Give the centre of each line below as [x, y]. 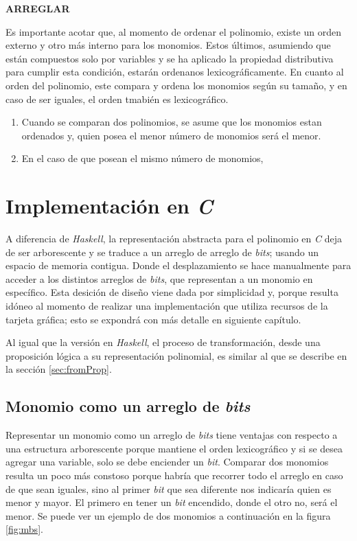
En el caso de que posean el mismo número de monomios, [142, 158]
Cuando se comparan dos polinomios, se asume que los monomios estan [172, 122]
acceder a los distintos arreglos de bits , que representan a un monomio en [159, 278]
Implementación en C [109, 206]
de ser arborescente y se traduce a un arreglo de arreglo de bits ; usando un [162, 252]
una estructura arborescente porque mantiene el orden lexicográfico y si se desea [174, 448]
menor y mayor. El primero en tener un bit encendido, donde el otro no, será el [172, 502]
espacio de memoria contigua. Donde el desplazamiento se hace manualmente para [178, 265]
